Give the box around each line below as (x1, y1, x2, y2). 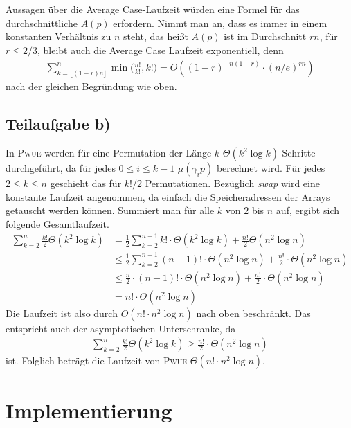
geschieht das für (50, 176, 122, 190)
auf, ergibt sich (276, 203, 339, 217)
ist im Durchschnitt (224, 29, 307, 44)
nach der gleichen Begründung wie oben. (6, 79, 177, 93)
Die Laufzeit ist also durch (6, 305, 118, 320)
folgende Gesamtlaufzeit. (6, 216, 109, 231)
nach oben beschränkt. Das (196, 305, 311, 320)
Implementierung (6, 395, 172, 424)
